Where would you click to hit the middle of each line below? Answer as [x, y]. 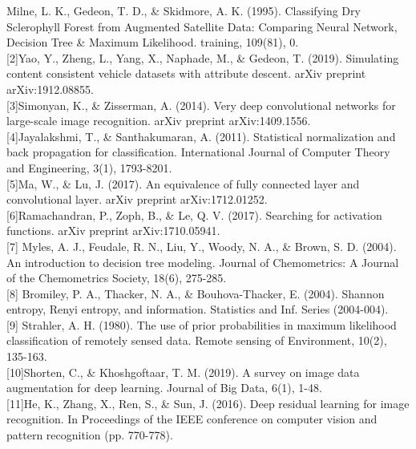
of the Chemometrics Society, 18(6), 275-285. [117, 278]
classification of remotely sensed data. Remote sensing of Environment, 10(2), [197, 340]
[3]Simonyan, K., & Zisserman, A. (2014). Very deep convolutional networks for [201, 105]
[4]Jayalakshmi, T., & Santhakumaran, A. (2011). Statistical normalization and [201, 136]
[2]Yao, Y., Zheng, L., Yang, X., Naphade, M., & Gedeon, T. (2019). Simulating [203, 57]
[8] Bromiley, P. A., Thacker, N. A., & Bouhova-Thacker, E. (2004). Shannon [196, 293]
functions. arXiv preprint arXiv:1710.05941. [113, 231]
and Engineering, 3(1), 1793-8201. [89, 167]
